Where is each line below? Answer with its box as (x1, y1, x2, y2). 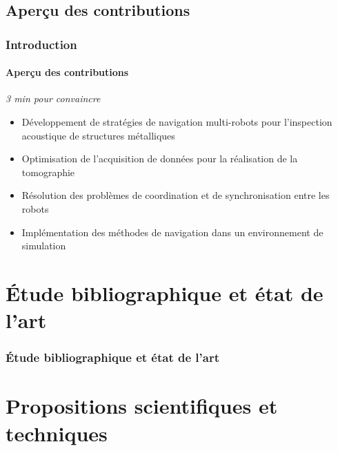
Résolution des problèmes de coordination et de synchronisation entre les (21, 188, 330, 202)
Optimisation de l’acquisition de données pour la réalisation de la (21, 151, 298, 166)
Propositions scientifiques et (6, 392, 278, 420)
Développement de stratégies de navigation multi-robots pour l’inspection (21, 115, 332, 129)
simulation (21, 238, 66, 253)
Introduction (6, 35, 77, 52)
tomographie (21, 164, 75, 179)
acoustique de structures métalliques (21, 128, 175, 142)
